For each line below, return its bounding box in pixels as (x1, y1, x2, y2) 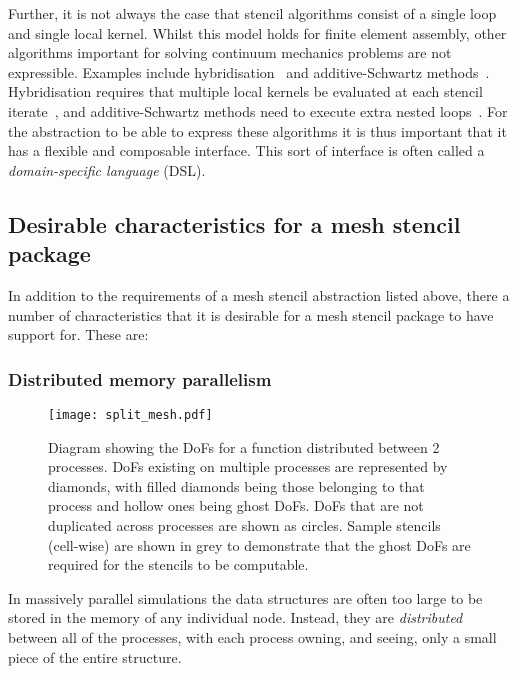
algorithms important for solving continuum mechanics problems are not (8, 42, 452, 63)
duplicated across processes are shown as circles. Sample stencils (48, 514, 441, 535)
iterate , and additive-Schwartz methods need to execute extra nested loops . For (8, 100, 508, 121)
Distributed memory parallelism (8, 366, 272, 391)
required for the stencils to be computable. (48, 554, 309, 575)
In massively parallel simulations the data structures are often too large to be (8, 587, 483, 608)
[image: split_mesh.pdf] (48, 407, 213, 422)
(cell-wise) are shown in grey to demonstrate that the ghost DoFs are (48, 534, 471, 555)
